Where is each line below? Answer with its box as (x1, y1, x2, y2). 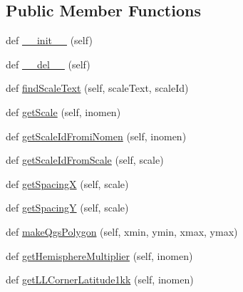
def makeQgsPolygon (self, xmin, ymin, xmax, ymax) (6, 224, 238, 239)
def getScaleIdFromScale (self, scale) (6, 152, 164, 167)
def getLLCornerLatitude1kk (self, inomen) (6, 272, 194, 287)
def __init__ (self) (6, 33, 93, 48)
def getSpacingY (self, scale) (6, 200, 129, 215)
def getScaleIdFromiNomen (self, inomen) (6, 128, 187, 143)
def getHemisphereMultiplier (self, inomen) (6, 248, 193, 263)
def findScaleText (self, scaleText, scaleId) (6, 80, 189, 95)
